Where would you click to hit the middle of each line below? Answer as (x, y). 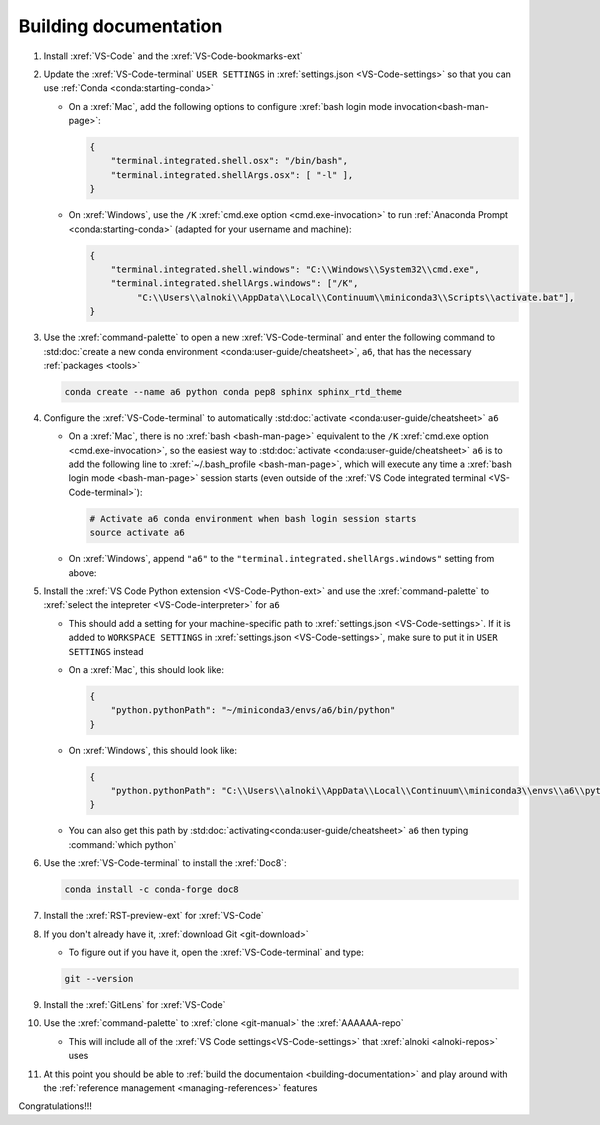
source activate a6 (137, 533)
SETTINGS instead (106, 651)
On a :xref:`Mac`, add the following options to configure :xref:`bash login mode (230, 106)
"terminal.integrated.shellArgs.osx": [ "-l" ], (232, 174)
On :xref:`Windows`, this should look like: (152, 750)
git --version (99, 978)
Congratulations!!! (55, 1106)
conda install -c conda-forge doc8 (151, 889)
